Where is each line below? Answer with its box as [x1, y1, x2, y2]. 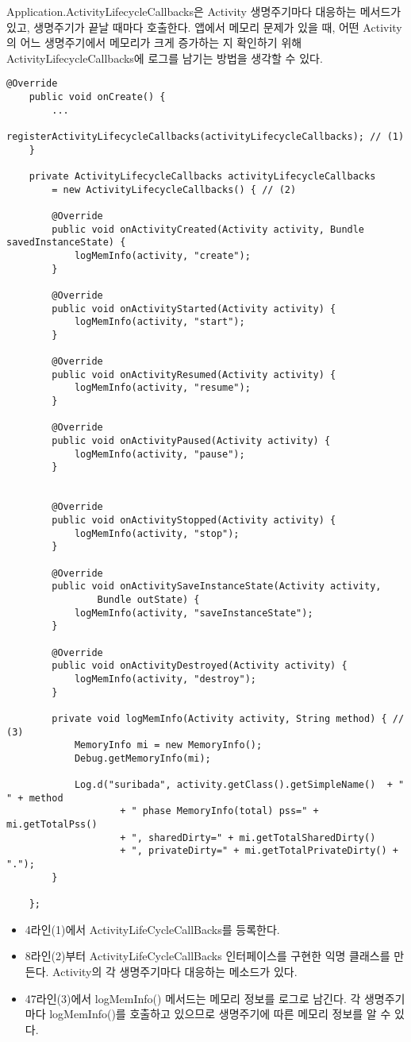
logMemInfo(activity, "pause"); [74, 448, 245, 460]
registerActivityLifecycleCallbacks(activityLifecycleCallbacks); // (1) [6, 131, 405, 142]
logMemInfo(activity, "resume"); [74, 382, 251, 394]
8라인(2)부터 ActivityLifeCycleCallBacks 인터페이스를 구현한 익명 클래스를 [25, 947, 390, 964]
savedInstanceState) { [6, 237, 126, 249]
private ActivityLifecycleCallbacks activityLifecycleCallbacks [29, 170, 376, 182]
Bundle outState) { [97, 593, 200, 605]
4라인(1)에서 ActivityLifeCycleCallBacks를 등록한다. [25, 920, 280, 937]
